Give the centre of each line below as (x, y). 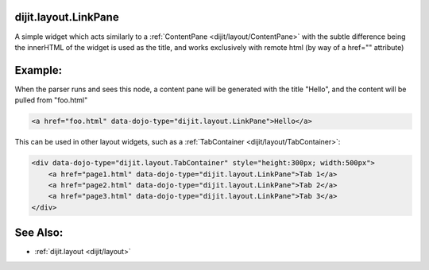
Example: (39, 70)
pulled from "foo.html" (51, 100)
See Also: (39, 233)
